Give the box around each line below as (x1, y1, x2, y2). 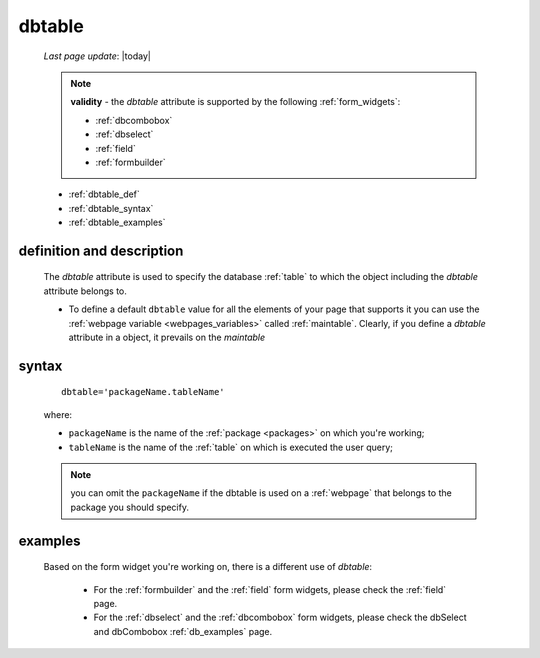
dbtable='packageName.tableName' (61, 386, 225, 398)
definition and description (18, 242, 184, 259)
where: (43, 408, 73, 420)
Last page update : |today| (43, 50, 152, 62)
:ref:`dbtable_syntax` (68, 202, 154, 214)
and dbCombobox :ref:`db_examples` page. (93, 625, 273, 637)
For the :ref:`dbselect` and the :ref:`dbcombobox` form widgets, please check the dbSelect (93, 611, 467, 624)
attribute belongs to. (43, 285, 127, 297)
